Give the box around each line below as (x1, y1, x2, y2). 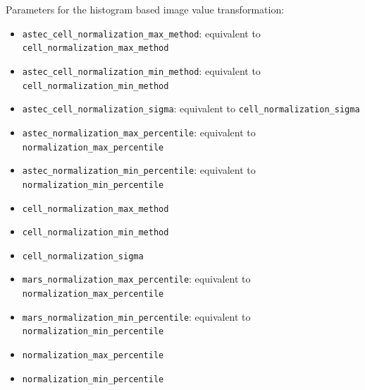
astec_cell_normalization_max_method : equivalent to (22, 25, 261, 40)
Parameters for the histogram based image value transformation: (6, 2, 285, 16)
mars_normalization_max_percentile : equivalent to (22, 271, 251, 286)
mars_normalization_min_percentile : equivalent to (22, 309, 251, 324)
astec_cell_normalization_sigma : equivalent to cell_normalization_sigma (22, 101, 360, 116)
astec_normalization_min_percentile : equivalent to (22, 162, 256, 177)
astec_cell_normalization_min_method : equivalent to (22, 63, 261, 78)
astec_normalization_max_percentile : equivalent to (22, 124, 256, 139)
